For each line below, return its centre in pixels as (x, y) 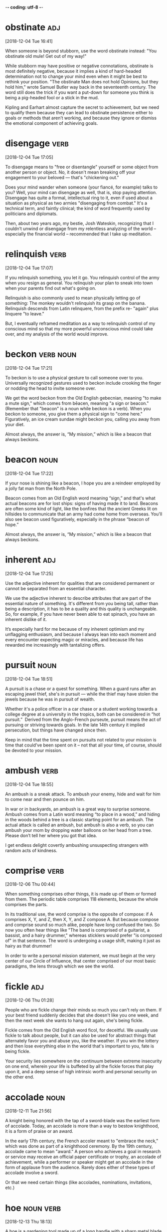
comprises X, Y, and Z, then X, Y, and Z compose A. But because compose (82, 920)
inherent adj (30, 560)
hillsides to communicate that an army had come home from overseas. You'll (84, 514)
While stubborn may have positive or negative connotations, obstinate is (79, 66)
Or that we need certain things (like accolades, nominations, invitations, (79, 1183)
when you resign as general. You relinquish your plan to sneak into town (79, 283)
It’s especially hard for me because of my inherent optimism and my (75, 629)
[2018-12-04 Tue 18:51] (29, 679)
